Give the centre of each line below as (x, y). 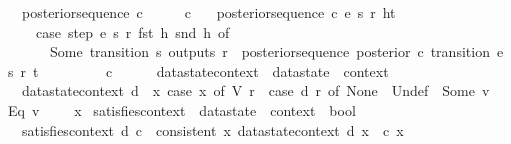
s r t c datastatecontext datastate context (198, 70)
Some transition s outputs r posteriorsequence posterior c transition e (276, 51)
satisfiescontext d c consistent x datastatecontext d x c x (212, 129)
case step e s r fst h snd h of (132, 31)
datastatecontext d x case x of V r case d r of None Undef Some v (255, 90)
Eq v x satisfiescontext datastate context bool (182, 109)
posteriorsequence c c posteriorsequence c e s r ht (208, 12)
